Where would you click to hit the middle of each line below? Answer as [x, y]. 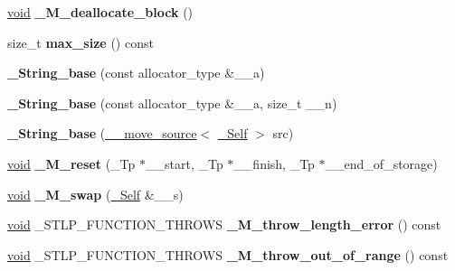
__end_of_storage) [381, 163]
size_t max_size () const [81, 42]
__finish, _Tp [274, 163]
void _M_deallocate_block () [100, 12]
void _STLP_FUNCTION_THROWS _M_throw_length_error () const [224, 224]
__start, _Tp [185, 163]
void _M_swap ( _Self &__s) [95, 194]
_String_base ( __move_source [102, 133]
